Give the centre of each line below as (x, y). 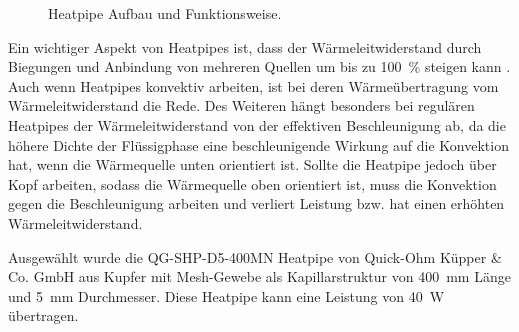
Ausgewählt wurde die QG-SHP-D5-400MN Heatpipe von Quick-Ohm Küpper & (255, 256)
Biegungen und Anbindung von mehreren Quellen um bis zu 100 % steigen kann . (259, 66)
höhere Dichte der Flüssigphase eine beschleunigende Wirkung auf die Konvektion (258, 144)
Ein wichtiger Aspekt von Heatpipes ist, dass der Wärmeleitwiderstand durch (245, 46)
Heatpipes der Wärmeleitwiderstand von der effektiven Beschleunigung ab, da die (257, 124)
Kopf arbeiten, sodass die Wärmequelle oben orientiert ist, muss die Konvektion (252, 183)
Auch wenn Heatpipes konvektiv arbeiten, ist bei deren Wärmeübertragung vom (253, 85)
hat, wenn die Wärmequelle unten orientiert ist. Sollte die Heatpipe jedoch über (252, 164)
